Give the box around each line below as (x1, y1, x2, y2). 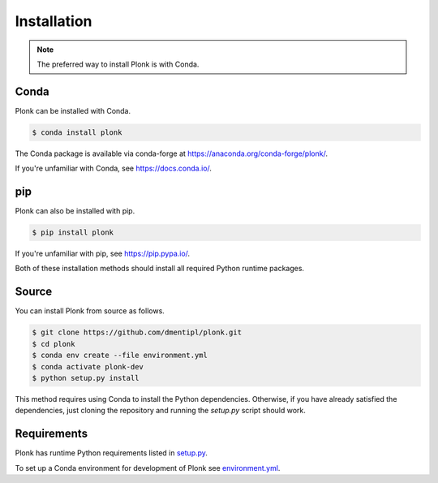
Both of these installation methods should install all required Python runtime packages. (15, 264, 304, 274)
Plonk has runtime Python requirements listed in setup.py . (15, 448, 208, 458)
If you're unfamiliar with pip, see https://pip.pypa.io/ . (15, 248, 191, 259)
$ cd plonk (32, 339, 75, 348)
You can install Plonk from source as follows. (15, 306, 165, 316)
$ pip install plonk (32, 228, 114, 237)
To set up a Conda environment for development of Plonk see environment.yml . (15, 463, 281, 472)
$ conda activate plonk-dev (32, 362, 144, 371)
